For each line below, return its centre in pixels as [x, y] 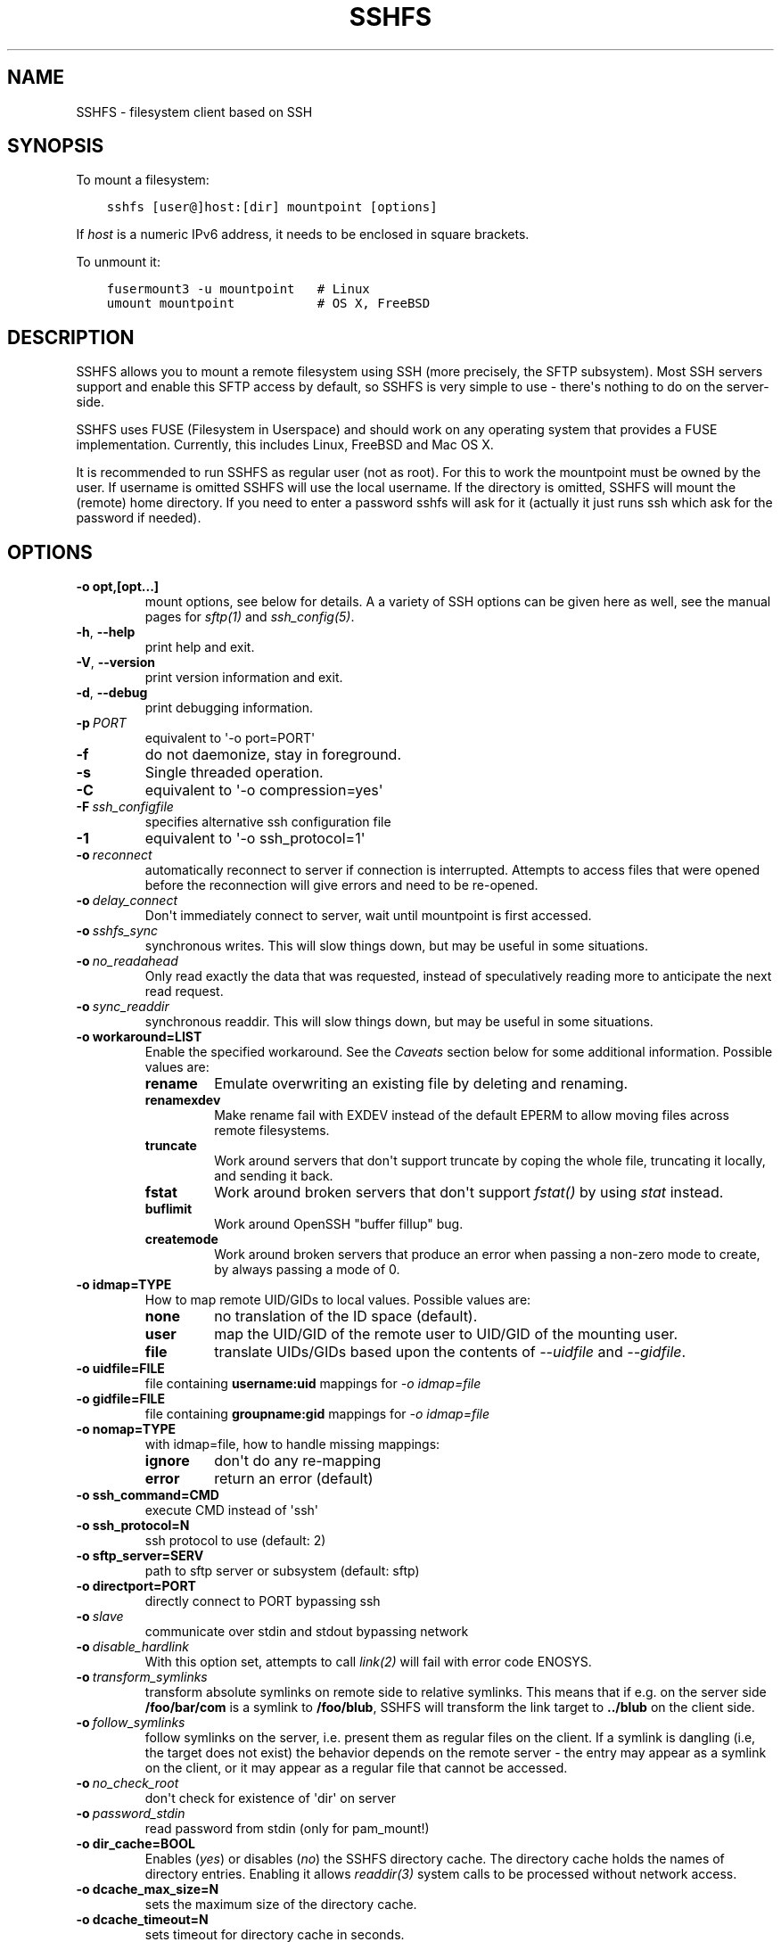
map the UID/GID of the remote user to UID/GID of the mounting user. [446, 1334]
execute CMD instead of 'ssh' [231, 1510]
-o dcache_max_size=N [148, 1889]
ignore [167, 1461]
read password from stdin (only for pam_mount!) [287, 1829]
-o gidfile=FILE [120, 1399]
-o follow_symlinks [131, 1723]
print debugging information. [229, 708]
